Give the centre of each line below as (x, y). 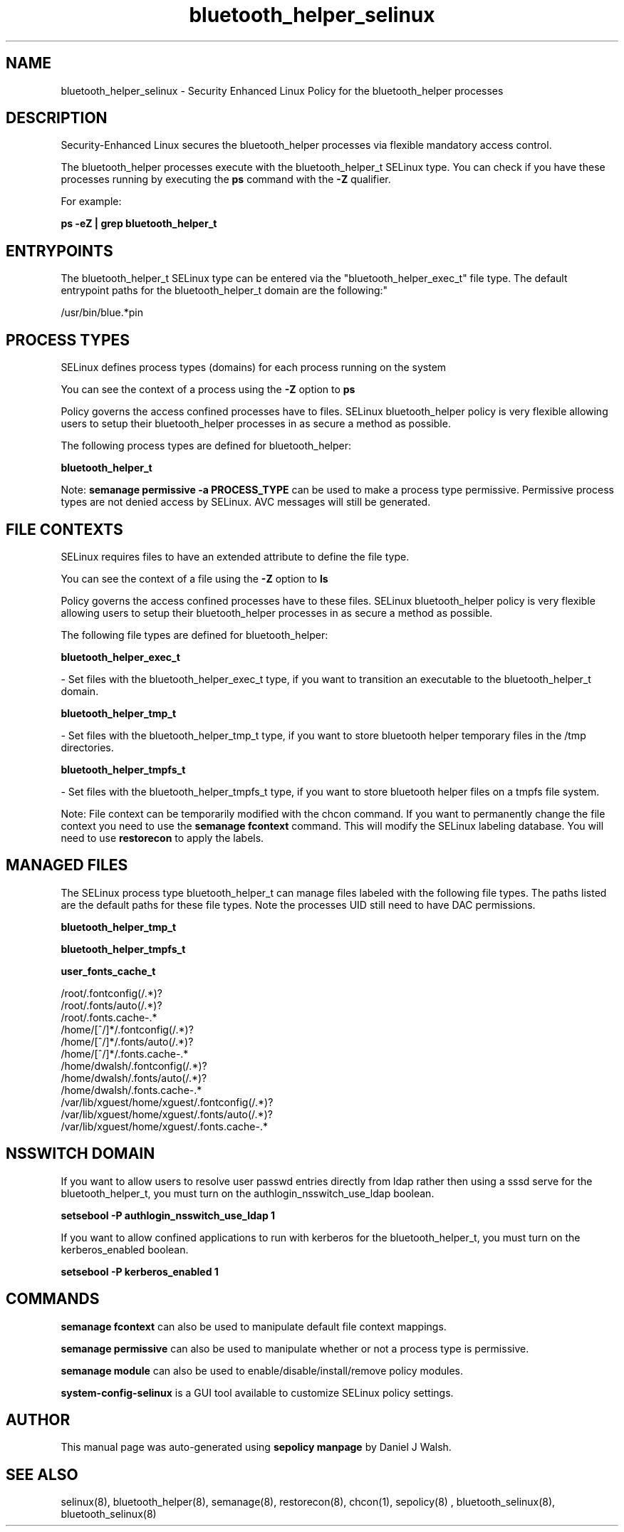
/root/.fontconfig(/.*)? (111, 993)
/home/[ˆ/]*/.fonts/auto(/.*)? (127, 1041)
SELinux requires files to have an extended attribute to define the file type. (235, 556)
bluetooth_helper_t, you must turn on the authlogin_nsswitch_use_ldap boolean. (248, 1193)
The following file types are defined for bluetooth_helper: (194, 635)
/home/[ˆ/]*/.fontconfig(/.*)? (127, 1029)
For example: (91, 202)
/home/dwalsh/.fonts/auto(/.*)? (134, 1078)
